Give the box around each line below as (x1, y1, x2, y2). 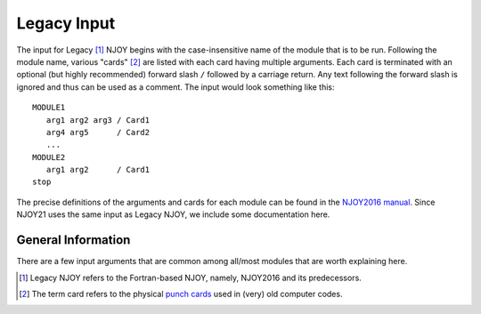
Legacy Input (16, 13, 116, 33)
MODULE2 (32, 152, 66, 162)
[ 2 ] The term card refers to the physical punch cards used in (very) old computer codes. (19, 288, 343, 299)
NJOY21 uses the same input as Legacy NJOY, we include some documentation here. (16, 209, 330, 220)
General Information (16, 232, 131, 248)
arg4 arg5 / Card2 (45, 127, 151, 137)
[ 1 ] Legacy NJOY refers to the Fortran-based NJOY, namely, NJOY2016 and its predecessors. (19, 272, 363, 283)
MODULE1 (32, 102, 66, 113)
